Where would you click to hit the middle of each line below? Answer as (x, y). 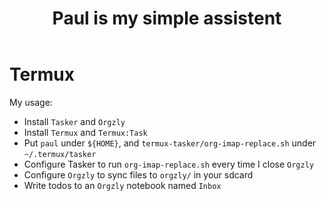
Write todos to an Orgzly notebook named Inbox (122, 185)
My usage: (31, 102)
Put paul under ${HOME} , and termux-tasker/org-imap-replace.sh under (170, 143)
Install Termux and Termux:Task (85, 132)
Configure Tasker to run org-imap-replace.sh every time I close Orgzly (168, 164)
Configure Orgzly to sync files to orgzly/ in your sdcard (138, 174)
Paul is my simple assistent (167, 18)
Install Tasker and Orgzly (74, 121)
